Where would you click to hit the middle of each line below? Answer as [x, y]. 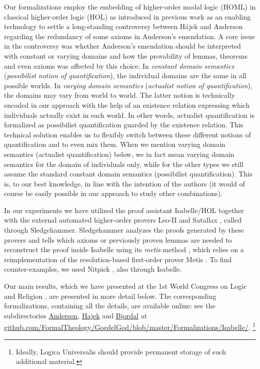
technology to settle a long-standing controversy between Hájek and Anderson [123, 26]
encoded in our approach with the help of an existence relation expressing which [127, 105]
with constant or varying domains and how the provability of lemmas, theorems [126, 55]
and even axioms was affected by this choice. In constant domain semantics [119, 65]
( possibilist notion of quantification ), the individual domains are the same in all [125, 75]
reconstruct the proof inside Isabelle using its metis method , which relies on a [124, 249]
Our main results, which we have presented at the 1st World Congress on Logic [125, 286]
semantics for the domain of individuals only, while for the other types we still [124, 164]
